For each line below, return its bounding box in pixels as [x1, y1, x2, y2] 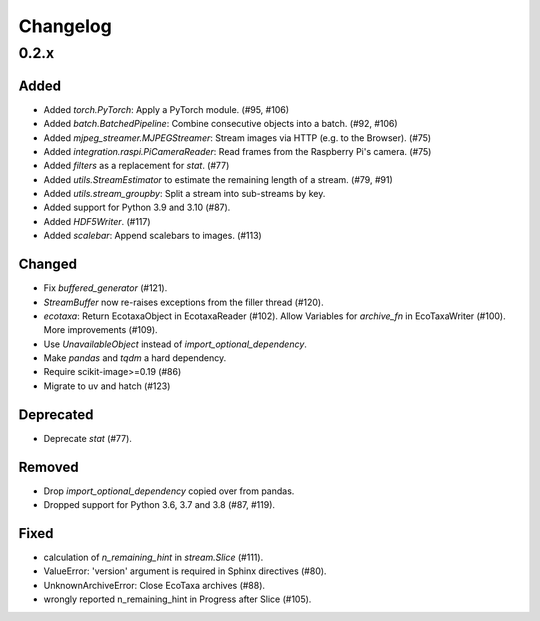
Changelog [18, 15, 112, 37]
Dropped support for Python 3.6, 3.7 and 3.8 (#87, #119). [43, 499, 275, 511]
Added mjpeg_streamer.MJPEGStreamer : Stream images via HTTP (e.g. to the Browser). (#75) [43, 131, 432, 144]
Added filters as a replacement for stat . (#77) [43, 160, 230, 172]
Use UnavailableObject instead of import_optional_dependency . [43, 338, 307, 350]
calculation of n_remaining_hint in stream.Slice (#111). [43, 551, 264, 563]
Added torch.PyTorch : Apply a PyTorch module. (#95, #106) [43, 103, 290, 115]
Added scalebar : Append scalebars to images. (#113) [43, 230, 262, 242]
